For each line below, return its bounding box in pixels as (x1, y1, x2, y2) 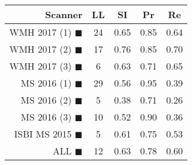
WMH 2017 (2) (9, 42, 72, 56)
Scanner (45, 8, 83, 21)
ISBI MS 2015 (14, 127, 72, 140)
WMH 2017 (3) (9, 59, 72, 73)
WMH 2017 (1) (9, 25, 72, 39)
